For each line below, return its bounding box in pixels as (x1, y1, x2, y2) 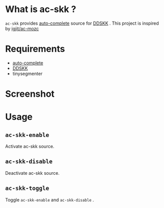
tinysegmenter (12, 71, 43, 77)
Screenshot (5, 88, 55, 100)
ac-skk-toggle (5, 185, 49, 192)
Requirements (5, 43, 65, 55)
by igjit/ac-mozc (5, 25, 39, 31)
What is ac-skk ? (5, 4, 76, 15)
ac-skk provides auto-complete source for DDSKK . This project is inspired (5, 20, 159, 26)
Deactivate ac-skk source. (5, 170, 60, 176)
